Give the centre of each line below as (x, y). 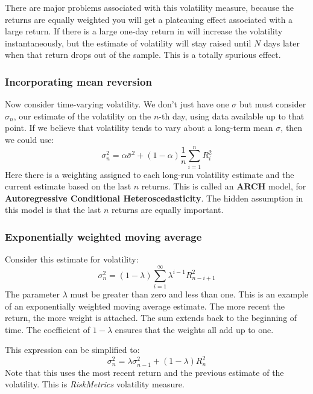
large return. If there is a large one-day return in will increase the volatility (144, 31)
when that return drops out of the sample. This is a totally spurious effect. (143, 55)
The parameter (33, 294)
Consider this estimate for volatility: (72, 259)
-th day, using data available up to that (232, 116)
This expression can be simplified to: (72, 350)
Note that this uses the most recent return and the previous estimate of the (144, 372)
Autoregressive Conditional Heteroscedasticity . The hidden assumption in (154, 198)
